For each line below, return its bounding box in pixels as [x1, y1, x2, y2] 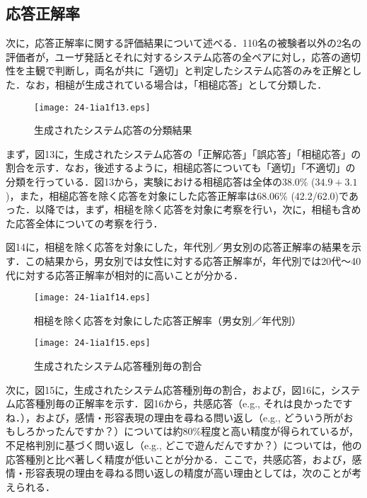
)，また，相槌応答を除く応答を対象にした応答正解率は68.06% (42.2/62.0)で [6, 188, 349, 203]
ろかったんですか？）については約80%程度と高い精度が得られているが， [25, 424, 359, 438]
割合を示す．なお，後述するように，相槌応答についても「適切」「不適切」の [6, 160, 356, 175]
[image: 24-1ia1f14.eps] [34, 293, 151, 303]
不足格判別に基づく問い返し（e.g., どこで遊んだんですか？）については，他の [6, 438, 362, 453]
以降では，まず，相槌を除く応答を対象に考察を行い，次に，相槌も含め [35, 202, 361, 217]
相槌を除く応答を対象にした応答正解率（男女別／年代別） [34, 312, 301, 327]
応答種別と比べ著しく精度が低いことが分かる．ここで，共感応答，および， [6, 451, 352, 466]
